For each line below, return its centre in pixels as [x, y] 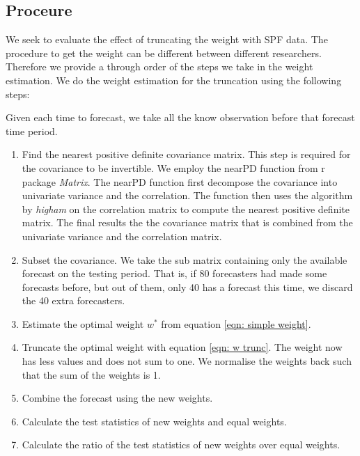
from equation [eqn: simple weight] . [236, 323]
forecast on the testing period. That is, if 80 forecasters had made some [174, 273]
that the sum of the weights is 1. [91, 374]
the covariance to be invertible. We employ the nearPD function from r [173, 167]
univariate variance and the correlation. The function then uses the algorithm [187, 195]
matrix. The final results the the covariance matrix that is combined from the [187, 222]
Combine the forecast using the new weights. [117, 398]
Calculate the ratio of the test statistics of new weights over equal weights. [181, 445]
